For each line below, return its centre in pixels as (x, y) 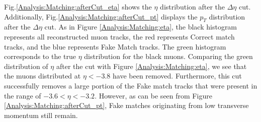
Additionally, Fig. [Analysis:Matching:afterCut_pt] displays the (101, 16)
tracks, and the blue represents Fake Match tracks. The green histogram (115, 46)
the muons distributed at (42, 76)
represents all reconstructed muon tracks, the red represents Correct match (119, 36)
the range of (23, 95)
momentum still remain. (41, 115)
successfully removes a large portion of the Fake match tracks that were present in (131, 85)
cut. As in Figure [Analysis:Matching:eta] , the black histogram (141, 27)
